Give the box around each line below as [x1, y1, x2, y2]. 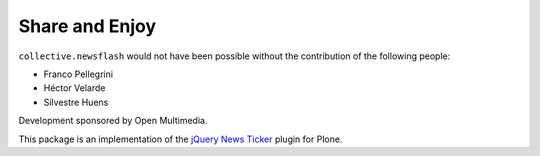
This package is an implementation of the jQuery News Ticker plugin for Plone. [18, 133, 343, 145]
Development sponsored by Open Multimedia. [18, 115, 208, 127]
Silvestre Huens [43, 96, 109, 108]
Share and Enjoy [18, 15, 157, 37]
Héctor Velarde [43, 82, 106, 94]
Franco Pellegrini [43, 68, 114, 80]
